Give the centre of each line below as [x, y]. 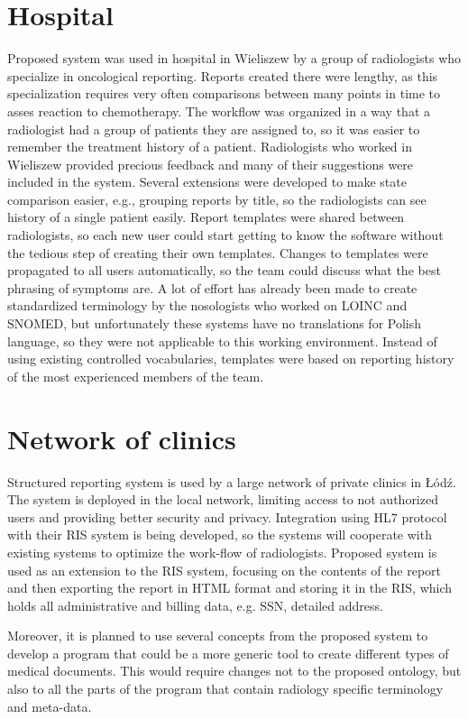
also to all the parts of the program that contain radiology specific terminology [225, 689]
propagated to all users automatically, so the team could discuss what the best [224, 270]
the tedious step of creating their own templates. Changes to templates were [218, 252]
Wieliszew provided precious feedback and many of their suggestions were [211, 164]
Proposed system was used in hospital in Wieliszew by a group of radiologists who [234, 58]
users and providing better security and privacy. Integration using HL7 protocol [227, 516]
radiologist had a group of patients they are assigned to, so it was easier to [214, 129]
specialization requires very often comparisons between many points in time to [224, 93]
